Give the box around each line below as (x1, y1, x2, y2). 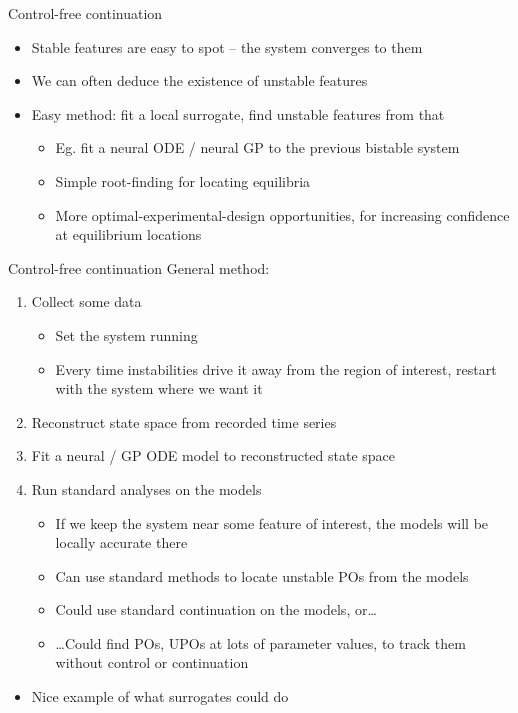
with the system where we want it (55, 378, 263, 399)
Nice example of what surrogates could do (31, 686, 289, 707)
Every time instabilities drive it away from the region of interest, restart (55, 358, 497, 379)
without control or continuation (55, 652, 249, 673)
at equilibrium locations (55, 224, 202, 245)
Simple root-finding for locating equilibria (55, 170, 311, 191)
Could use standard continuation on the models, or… (55, 599, 377, 620)
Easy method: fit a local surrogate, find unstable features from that (31, 103, 445, 124)
